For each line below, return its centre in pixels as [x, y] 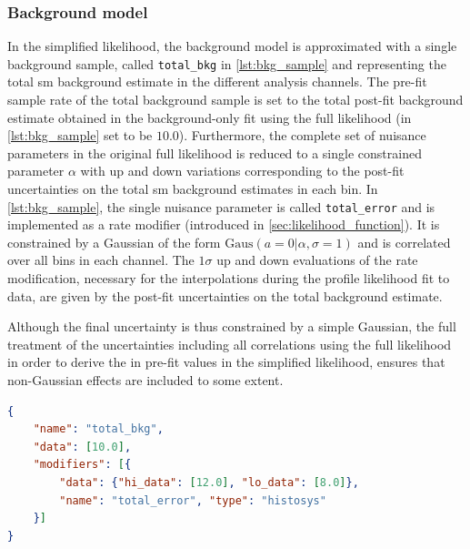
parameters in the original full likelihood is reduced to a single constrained [215, 152]
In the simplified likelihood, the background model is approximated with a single [232, 46]
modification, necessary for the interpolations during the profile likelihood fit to [229, 278]
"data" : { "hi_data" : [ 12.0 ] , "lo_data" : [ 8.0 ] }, [209, 483]
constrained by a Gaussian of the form [114, 242]
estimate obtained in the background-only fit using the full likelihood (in [210, 117]
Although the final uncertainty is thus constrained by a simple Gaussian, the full [232, 326]
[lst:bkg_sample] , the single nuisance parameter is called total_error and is [221, 206]
